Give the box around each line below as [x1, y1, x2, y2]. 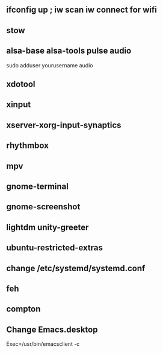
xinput [6, 99, 31, 110]
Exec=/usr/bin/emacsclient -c [6, 340, 80, 348]
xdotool [6, 79, 35, 89]
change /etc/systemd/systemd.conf [6, 263, 146, 273]
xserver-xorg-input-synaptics [6, 120, 121, 130]
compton [6, 304, 41, 315]
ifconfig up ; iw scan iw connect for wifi [6, 5, 158, 15]
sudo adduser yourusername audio [6, 61, 93, 69]
